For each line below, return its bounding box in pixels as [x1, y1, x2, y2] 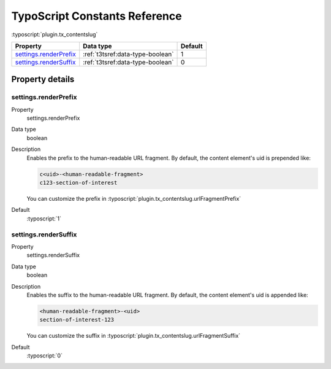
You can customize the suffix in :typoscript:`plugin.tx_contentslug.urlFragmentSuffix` [26, 332, 241, 340]
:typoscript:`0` [26, 352, 63, 359]
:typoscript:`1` [26, 215, 61, 222]
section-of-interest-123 [39, 316, 115, 324]
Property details [11, 74, 75, 85]
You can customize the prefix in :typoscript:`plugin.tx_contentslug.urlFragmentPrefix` [26, 195, 242, 203]
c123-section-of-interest [39, 179, 118, 187]
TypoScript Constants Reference [11, 9, 182, 23]
